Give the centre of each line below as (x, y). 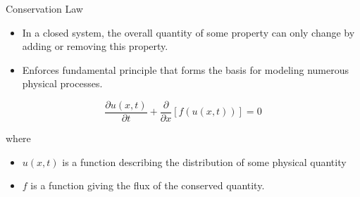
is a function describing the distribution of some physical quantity (204, 161)
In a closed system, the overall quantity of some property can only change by (188, 32)
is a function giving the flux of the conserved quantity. (148, 185)
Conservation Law (44, 8)
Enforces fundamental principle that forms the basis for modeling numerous (185, 69)
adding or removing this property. (95, 46)
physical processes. (62, 83)
